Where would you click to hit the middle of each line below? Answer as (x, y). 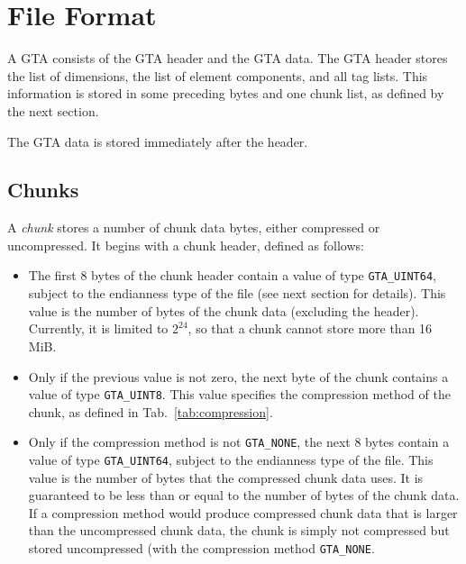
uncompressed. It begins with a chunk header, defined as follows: (186, 245)
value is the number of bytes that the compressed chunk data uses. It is (226, 477)
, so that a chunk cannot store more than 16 (310, 328)
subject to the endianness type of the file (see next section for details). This (237, 293)
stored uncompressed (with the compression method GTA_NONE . (201, 548)
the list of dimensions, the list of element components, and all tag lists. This (218, 75)
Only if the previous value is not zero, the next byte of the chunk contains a (238, 376)
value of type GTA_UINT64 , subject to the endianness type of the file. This (231, 460)
